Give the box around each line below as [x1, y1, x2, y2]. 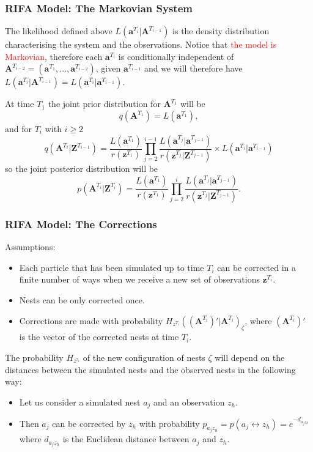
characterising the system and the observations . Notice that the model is [5, 38, 277, 51]
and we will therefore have [144, 62, 243, 75]
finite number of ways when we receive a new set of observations [19, 273, 260, 286]
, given [95, 62, 121, 75]
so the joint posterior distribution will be [5, 162, 158, 175]
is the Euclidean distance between [62, 432, 190, 445]
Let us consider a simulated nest [19, 395, 141, 408]
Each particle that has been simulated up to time [19, 261, 204, 273]
